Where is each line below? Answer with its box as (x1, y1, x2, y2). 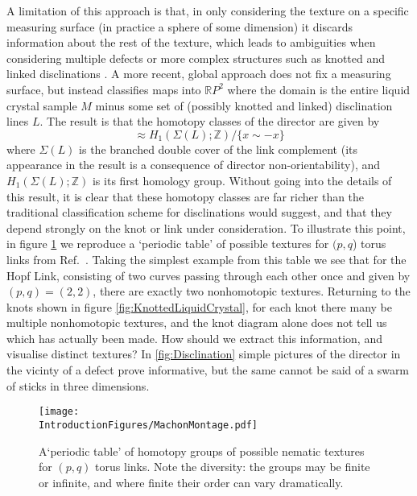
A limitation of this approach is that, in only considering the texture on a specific (6, 2, 409, 19)
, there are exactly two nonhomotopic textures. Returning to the (93, 283, 411, 300)
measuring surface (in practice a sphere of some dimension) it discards (6, 18, 353, 35)
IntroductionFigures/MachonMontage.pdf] (39, 419, 258, 431)
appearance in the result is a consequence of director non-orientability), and (6, 156, 381, 173)
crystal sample (6, 97, 77, 114)
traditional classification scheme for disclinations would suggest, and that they (6, 204, 392, 221)
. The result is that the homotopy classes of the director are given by (39, 113, 380, 130)
